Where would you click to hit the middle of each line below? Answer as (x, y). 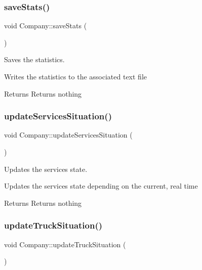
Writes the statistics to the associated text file (76, 76)
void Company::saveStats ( (46, 26)
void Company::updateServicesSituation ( (68, 135)
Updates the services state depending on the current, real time (101, 186)
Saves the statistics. (34, 59)
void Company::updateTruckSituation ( (65, 244)
